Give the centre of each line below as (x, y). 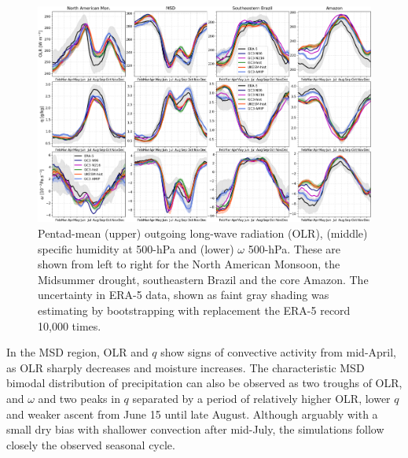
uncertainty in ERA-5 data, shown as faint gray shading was (184, 295)
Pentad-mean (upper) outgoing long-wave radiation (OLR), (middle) (203, 233)
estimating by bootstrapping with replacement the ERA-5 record (194, 310)
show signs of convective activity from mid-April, (279, 352)
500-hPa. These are (294, 248)
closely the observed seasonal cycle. (91, 444)
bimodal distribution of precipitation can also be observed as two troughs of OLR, (204, 383)
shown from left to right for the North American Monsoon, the (189, 264)
